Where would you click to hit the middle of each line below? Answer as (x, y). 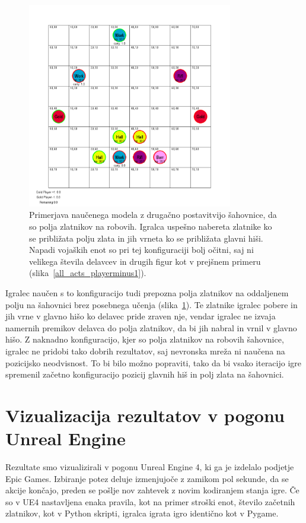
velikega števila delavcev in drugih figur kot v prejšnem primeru (145, 261)
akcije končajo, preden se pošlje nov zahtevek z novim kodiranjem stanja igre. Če (152, 490)
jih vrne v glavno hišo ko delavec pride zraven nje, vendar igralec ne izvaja (141, 316)
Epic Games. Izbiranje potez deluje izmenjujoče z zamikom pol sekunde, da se (147, 478)
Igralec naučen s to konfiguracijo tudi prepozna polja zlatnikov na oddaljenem (147, 293)
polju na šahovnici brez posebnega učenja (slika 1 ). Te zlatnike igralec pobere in (152, 304)
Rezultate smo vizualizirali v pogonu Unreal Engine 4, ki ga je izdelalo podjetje (150, 467)
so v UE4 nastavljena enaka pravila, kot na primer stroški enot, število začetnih (150, 501)
